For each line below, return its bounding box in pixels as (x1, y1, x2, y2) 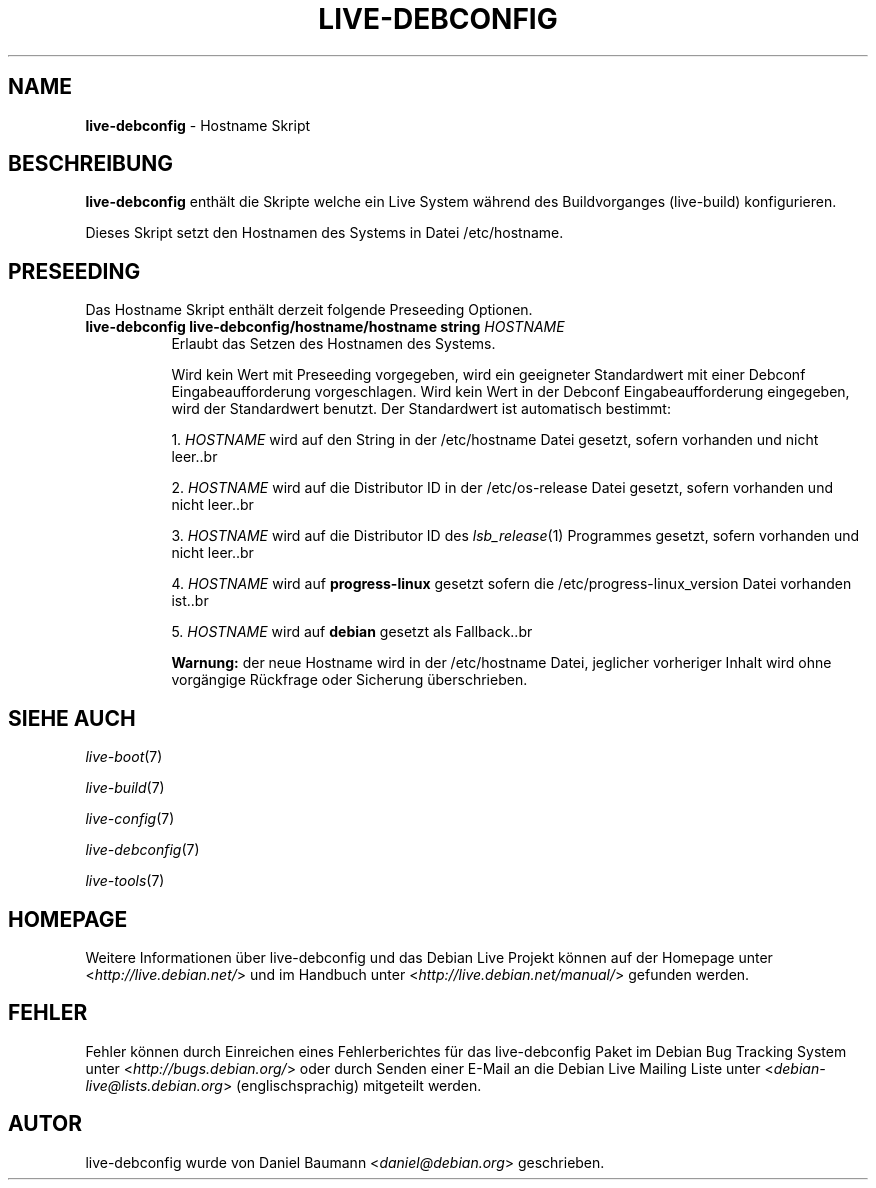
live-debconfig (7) (85, 841, 200, 859)
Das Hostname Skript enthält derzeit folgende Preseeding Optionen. (85, 301, 533, 319)
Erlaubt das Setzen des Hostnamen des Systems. (171, 335, 496, 353)
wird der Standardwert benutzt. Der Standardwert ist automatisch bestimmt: (171, 400, 671, 418)
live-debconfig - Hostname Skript (85, 116, 311, 134)
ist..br (171, 592, 209, 610)
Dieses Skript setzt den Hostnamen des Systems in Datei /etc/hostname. (85, 224, 564, 242)
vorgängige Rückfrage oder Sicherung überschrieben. (171, 671, 528, 689)
